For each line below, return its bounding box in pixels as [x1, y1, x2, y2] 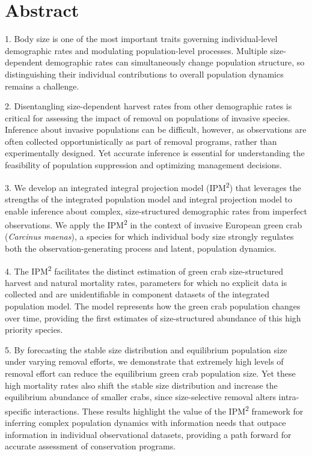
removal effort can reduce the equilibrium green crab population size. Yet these [5, 366, 296, 379]
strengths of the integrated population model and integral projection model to [5, 192, 292, 205]
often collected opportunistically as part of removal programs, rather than [5, 135, 277, 147]
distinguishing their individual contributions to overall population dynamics [5, 67, 284, 80]
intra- [278, 391, 299, 403]
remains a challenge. [5, 79, 79, 92]
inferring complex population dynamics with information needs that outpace [5, 416, 286, 428]
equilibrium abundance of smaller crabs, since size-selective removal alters [5, 391, 276, 403]
